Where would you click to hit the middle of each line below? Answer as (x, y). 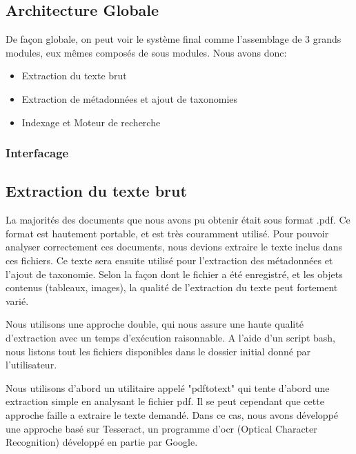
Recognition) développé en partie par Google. (102, 442)
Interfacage (37, 153)
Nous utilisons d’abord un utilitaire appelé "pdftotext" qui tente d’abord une (168, 387)
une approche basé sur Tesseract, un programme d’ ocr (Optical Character (161, 428)
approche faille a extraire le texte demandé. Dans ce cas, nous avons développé (172, 414)
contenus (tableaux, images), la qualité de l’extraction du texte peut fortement (172, 287)
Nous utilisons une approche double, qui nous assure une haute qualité (155, 324)
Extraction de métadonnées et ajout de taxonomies (130, 98)
